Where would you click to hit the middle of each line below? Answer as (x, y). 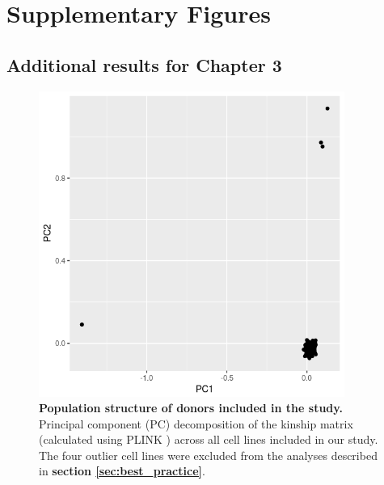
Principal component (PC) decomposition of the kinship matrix (196, 423)
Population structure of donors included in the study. (191, 408)
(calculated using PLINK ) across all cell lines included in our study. (209, 439)
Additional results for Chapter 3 (144, 64)
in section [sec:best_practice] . (122, 471)
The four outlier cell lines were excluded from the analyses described (208, 455)
